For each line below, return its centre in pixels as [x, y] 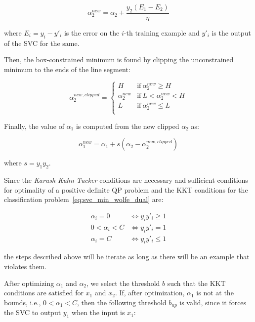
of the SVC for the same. [42, 43]
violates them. [25, 266]
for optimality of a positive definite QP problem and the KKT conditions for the [126, 189]
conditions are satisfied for [44, 293]
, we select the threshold [123, 283]
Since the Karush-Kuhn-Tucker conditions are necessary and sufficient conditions [126, 180]
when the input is [98, 312]
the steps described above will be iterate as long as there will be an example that [127, 257]
